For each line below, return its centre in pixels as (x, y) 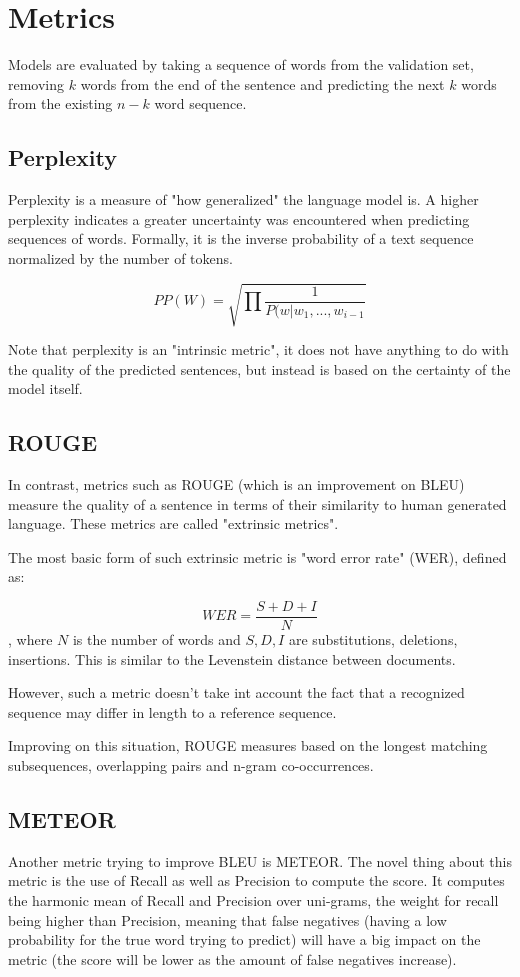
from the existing (60, 103)
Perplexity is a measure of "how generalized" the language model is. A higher (243, 199)
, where (30, 639)
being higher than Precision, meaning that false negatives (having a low (227, 919)
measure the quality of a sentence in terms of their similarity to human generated (257, 503)
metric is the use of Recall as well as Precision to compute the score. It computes (256, 880)
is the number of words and (156, 639)
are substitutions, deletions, (373, 639)
